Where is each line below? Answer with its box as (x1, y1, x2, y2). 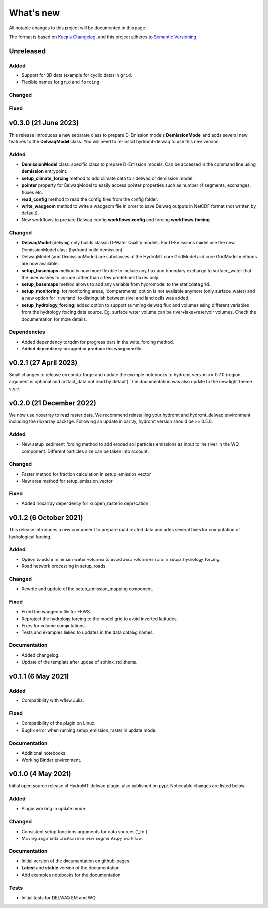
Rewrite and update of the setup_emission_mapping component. (21, 586, 153, 592)
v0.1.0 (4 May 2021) (9, 770, 71, 778)
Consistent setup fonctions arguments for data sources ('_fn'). (21, 828, 149, 834)
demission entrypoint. (21, 168, 67, 174)
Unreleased (9, 47, 46, 55)
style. (9, 385, 21, 392)
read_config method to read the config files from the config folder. (21, 196, 158, 202)
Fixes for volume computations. (21, 623, 86, 629)
